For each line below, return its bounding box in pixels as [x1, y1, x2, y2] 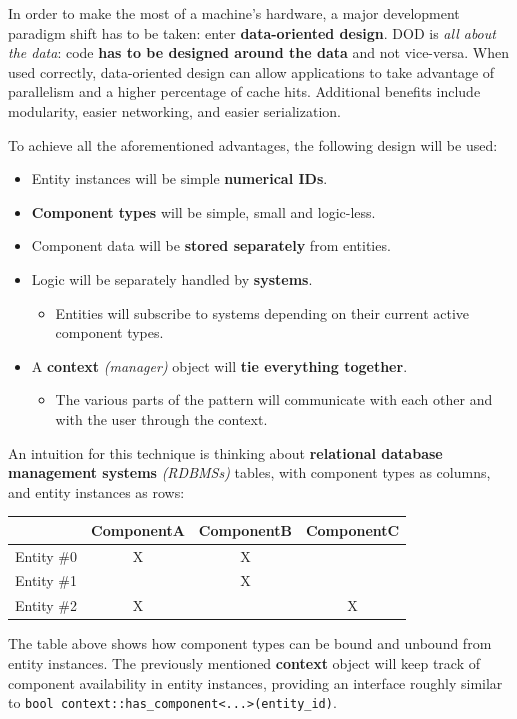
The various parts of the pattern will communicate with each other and [55, 389, 493, 410]
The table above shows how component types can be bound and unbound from [8, 633, 492, 654]
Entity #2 [15, 595, 78, 616]
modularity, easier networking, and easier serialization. [8, 100, 341, 121]
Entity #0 [15, 545, 78, 566]
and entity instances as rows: [8, 481, 185, 502]
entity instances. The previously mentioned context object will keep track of [8, 653, 481, 673]
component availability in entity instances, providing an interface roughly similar [8, 672, 503, 693]
